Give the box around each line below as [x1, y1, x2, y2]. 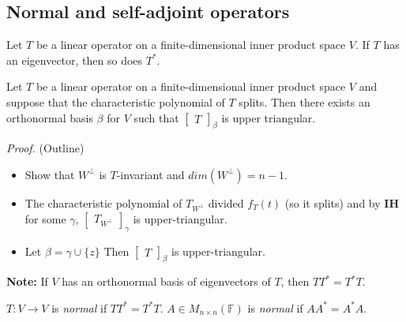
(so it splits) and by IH [284, 194, 400, 211]
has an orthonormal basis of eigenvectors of [62, 273, 271, 290]
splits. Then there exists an [239, 93, 370, 110]
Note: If [6, 273, 48, 290]
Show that [24, 166, 75, 182]
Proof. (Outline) [6, 140, 85, 156]
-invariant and [116, 166, 185, 182]
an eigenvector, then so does [6, 51, 143, 68]
